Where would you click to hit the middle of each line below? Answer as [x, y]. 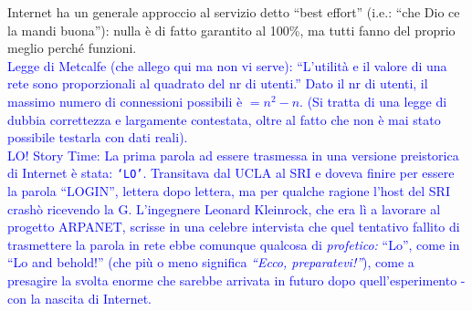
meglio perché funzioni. [72, 48]
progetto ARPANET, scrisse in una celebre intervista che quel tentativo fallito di [234, 227]
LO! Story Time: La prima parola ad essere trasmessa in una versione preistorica [233, 155]
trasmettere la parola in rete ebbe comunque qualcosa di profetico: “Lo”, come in [234, 244]
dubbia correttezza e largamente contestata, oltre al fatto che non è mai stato [224, 119]
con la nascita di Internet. [80, 298]
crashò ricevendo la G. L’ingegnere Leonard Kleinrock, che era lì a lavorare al [224, 208]
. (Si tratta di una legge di [373, 101]
